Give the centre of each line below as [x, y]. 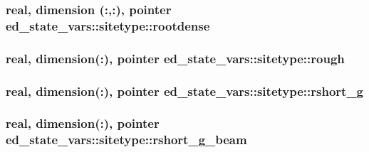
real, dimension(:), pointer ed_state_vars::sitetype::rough [175, 58]
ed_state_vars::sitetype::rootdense [108, 25]
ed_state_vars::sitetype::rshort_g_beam [126, 140]
